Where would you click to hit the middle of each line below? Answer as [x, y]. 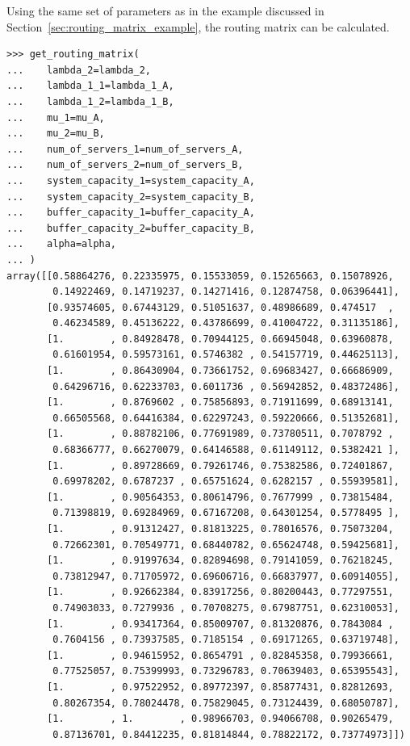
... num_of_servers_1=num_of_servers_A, [125, 149]
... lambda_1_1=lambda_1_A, [90, 86]
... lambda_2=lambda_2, [79, 70]
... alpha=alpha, [62, 244]
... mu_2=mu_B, [56, 134]
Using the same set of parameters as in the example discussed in [165, 10]
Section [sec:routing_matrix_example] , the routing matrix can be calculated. [198, 26]
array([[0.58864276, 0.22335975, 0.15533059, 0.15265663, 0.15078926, [200, 276]
